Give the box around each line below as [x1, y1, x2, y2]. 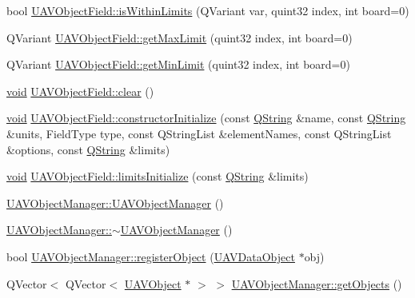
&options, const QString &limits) [6, 141, 170, 157]
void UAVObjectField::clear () [6, 82, 154, 99]
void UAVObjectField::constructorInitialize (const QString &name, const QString [6, 109, 406, 126]
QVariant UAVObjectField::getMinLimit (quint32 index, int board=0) [6, 56, 350, 73]
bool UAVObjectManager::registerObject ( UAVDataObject [6, 248, 295, 264]
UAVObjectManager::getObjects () [231, 275, 402, 292]
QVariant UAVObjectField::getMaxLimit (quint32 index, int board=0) [6, 29, 353, 46]
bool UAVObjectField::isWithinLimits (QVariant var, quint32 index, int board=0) [6, 2, 409, 18]
